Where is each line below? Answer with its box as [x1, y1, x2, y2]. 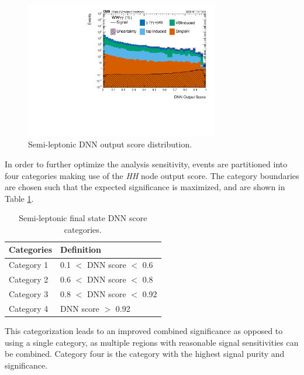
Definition [60, 243, 101, 256]
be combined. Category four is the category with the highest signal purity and [5, 348, 285, 360]
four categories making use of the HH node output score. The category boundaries [5, 169, 299, 181]
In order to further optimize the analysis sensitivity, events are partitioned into [5, 157, 288, 170]
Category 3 [9, 288, 49, 300]
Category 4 [9, 302, 49, 314]
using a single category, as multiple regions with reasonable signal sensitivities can [5, 336, 299, 348]
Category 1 [9, 259, 49, 271]
